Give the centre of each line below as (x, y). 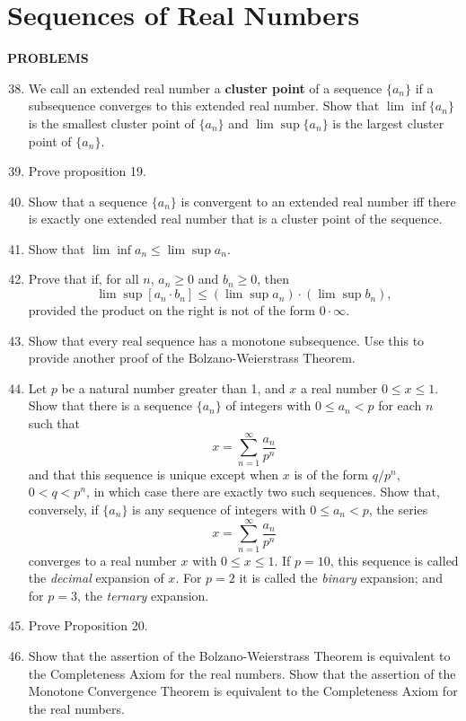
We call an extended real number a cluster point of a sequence (205, 88)
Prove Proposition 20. (88, 625)
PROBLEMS (48, 58)
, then (273, 279)
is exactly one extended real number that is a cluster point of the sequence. (235, 219)
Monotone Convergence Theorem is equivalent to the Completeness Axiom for (243, 691)
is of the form (331, 474)
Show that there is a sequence (110, 405)
